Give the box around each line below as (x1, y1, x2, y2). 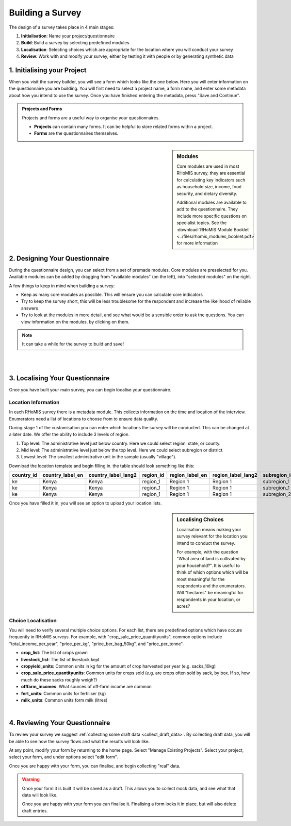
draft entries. (22, 808, 48, 813)
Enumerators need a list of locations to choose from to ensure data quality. (9, 416, 159, 421)
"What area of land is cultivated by (177, 556, 246, 562)
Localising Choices (177, 516, 224, 523)
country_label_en (42, 472, 83, 479)
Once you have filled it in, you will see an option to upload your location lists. (9, 500, 162, 506)
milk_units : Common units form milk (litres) (21, 697, 108, 703)
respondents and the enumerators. (177, 583, 246, 589)
